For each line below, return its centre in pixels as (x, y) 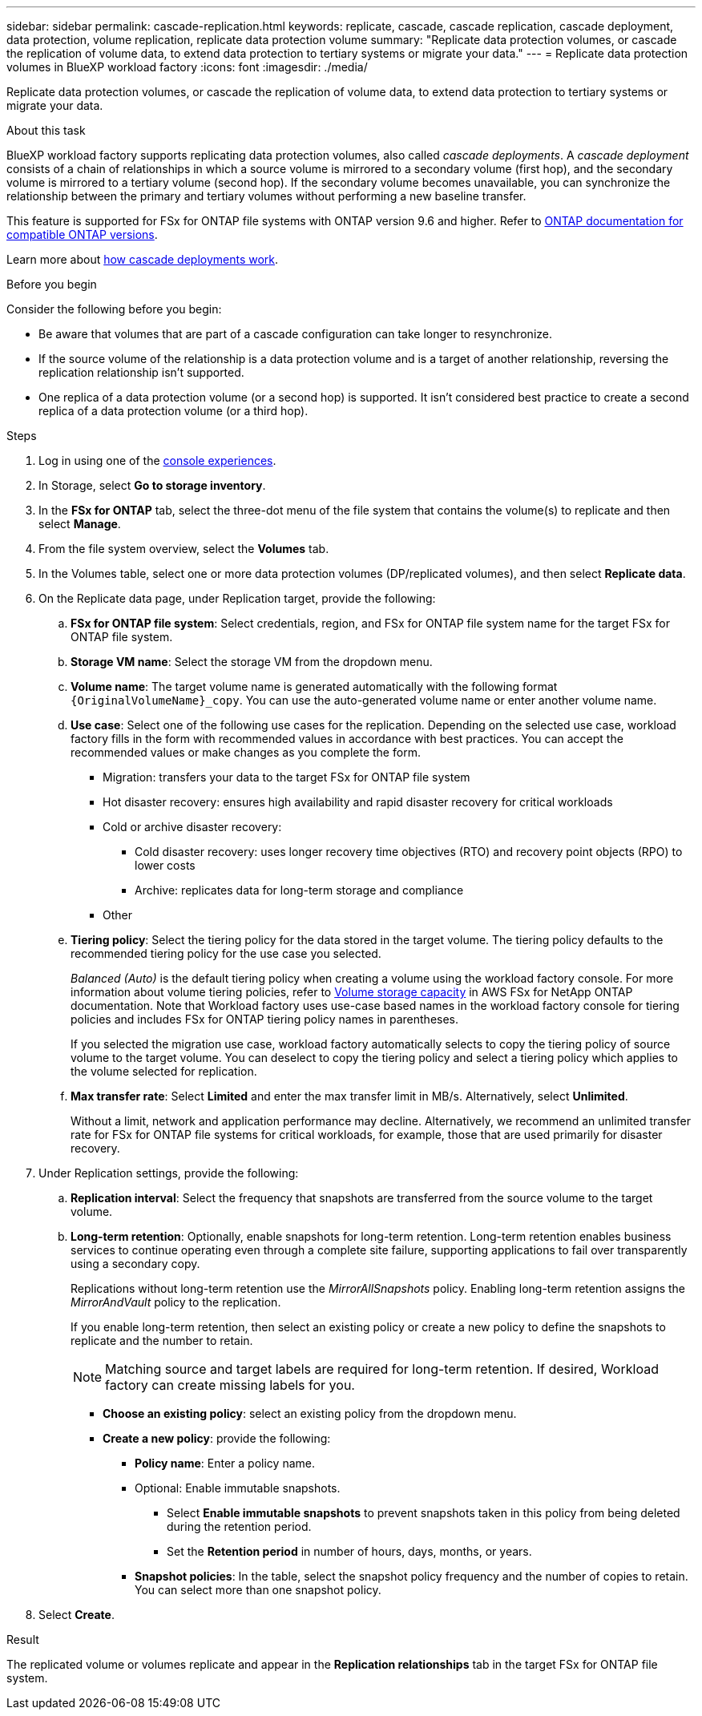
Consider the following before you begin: (114, 309)
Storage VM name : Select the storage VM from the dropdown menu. (252, 662)
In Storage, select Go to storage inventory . (152, 485)
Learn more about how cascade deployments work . (143, 259)
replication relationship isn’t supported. (141, 372)
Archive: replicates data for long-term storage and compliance (299, 890)
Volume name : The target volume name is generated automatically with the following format (314, 686)
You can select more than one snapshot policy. (258, 1590)
